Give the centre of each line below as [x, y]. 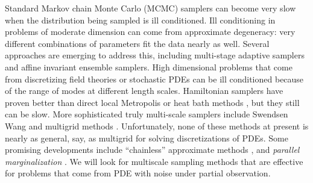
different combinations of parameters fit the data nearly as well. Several [137, 43]
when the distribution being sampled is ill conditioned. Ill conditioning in [140, 20]
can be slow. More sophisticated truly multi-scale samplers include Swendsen [147, 114]
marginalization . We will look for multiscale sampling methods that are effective [154, 161]
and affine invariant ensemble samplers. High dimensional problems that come [149, 67]
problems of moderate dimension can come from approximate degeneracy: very [150, 32]
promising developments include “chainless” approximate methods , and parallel [152, 150]
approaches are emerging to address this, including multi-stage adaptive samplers [155, 55]
